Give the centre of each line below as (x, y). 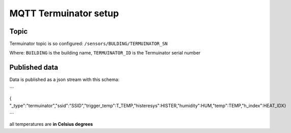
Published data (34, 68)
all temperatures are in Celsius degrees (51, 124)
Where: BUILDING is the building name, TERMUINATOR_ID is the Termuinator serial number (105, 53)
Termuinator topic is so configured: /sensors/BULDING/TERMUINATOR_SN (89, 44)
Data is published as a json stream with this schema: (64, 79)
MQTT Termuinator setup (64, 13)
